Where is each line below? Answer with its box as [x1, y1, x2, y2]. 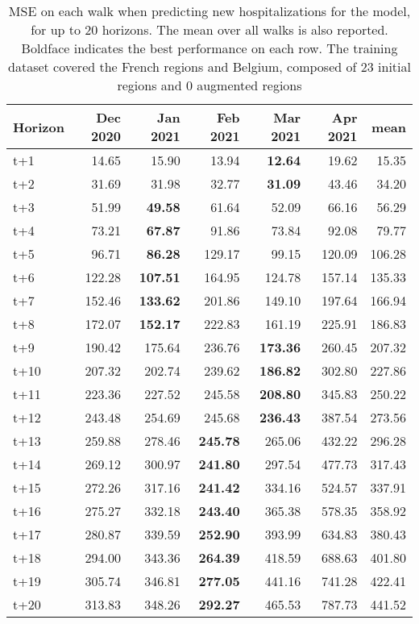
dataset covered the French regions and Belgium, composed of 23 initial [8, 57, 411, 76]
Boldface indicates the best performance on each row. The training [21, 39, 398, 57]
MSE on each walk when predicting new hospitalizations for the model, [8, 2, 411, 20]
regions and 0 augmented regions [117, 76, 302, 94]
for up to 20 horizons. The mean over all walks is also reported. [31, 20, 388, 39]
